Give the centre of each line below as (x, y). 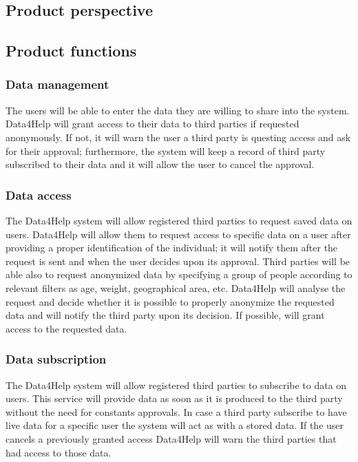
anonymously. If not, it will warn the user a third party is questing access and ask (178, 137)
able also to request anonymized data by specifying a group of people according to (179, 274)
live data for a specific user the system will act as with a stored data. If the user (175, 425)
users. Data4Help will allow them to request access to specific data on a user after (178, 234)
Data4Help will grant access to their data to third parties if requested (152, 124)
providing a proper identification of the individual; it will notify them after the (172, 248)
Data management (57, 84)
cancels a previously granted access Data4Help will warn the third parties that (171, 438)
